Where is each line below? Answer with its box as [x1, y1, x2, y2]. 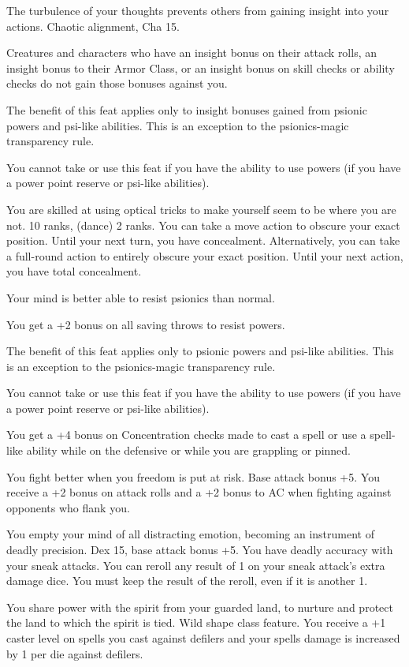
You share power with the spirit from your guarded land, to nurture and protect [6, 598, 393, 615]
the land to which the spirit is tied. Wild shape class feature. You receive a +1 [6, 614, 386, 631]
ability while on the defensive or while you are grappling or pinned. [26, 442, 351, 459]
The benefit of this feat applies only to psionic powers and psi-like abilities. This [6, 343, 394, 359]
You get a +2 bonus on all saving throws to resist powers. [6, 316, 285, 332]
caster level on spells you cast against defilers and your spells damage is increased [6, 630, 400, 646]
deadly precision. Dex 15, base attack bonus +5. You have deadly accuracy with [6, 541, 393, 558]
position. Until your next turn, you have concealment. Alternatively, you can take [6, 232, 400, 249]
